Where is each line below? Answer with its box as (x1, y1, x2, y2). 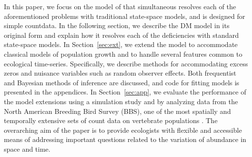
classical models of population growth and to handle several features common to (4, 48, 242, 59)
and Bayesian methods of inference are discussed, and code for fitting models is (4, 77, 239, 87)
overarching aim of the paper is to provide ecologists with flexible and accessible (4, 125, 242, 135)
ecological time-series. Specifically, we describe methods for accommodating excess (4, 58, 248, 68)
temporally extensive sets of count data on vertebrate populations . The (4, 115, 218, 126)
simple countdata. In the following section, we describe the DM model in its (4, 20, 230, 31)
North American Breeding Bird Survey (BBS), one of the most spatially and (4, 106, 231, 116)
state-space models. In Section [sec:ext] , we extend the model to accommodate (4, 39, 238, 49)
